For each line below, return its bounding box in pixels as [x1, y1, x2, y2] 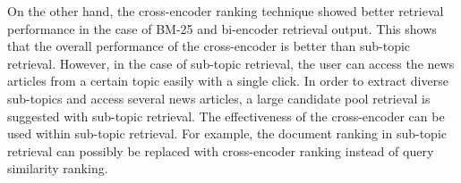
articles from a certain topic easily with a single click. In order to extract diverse [7, 71, 448, 90]
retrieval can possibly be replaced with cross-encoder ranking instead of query [7, 141, 434, 160]
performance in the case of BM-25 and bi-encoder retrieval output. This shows [7, 19, 437, 37]
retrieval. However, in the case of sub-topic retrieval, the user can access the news [7, 54, 455, 72]
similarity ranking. [7, 159, 108, 178]
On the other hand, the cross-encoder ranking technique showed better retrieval [7, 2, 444, 20]
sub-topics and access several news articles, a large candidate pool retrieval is [7, 88, 431, 107]
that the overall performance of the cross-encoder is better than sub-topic [7, 37, 411, 55]
